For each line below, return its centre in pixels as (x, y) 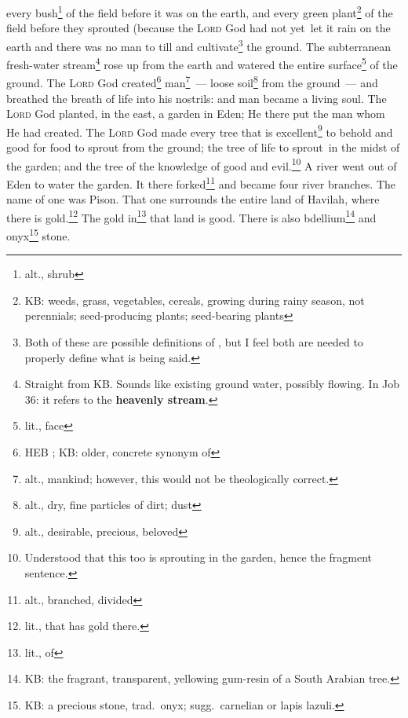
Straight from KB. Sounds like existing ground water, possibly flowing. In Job (212, 384)
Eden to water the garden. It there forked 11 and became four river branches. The (201, 182)
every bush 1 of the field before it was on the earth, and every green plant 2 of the (200, 11)
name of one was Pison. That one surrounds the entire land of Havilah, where (193, 199)
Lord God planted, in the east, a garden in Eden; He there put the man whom (196, 114)
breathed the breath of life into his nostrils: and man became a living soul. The (197, 98)
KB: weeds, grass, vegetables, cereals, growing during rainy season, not (195, 300)
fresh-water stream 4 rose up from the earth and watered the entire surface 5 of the (202, 63)
